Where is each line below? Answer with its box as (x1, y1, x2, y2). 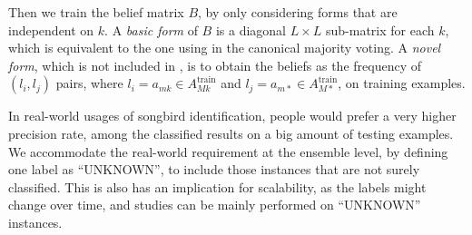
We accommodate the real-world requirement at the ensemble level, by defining (8, 142, 448, 161)
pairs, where (55, 73, 123, 93)
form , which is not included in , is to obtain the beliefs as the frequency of (8, 55, 421, 74)
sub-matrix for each (325, 20, 435, 39)
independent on (8, 20, 94, 39)
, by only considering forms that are (198, 3, 398, 21)
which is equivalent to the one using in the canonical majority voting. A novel (8, 38, 441, 57)
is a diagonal (215, 20, 286, 39)
